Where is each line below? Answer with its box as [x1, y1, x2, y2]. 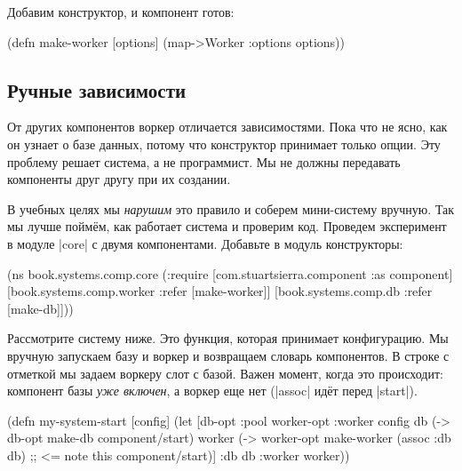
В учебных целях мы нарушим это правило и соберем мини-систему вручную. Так [7, 199, 455, 218]
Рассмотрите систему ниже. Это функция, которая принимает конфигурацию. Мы [7, 329, 449, 347]
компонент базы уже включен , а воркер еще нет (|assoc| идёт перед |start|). [7, 381, 418, 400]
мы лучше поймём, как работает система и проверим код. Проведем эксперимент [7, 217, 447, 235]
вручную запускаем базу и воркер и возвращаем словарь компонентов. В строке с [7, 346, 450, 364]
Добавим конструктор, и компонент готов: [7, 3, 235, 20]
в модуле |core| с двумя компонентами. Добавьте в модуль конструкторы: [7, 234, 403, 252]
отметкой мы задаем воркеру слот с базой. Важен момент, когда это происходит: [7, 363, 443, 382]
